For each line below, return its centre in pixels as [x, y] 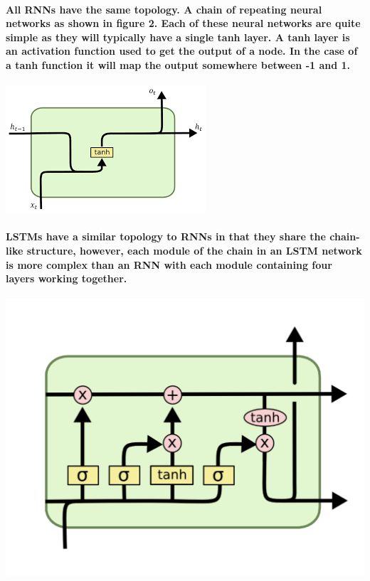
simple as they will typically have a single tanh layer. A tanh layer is [178, 37]
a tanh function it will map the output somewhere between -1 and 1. [178, 64]
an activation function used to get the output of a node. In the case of [182, 51]
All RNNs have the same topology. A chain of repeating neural [164, 9]
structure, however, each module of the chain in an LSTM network [194, 250]
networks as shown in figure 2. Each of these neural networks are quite [183, 23]
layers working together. [67, 278]
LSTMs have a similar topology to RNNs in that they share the [166, 236]
